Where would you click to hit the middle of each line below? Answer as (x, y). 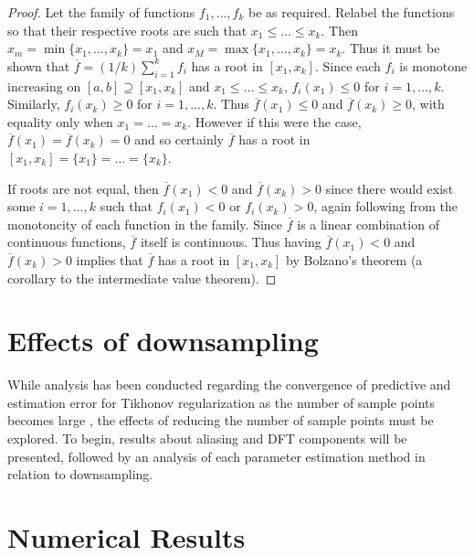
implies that (110, 259)
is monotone (433, 65)
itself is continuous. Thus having (231, 242)
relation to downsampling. (80, 474)
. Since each (348, 65)
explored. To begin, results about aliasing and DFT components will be (207, 438)
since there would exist (390, 188)
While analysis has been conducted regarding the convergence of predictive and (229, 385)
